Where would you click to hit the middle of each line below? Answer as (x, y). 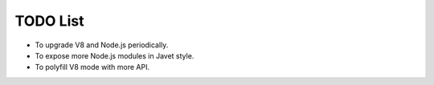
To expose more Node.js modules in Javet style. (115, 55)
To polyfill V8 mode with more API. (92, 67)
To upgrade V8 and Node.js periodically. (102, 45)
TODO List (49, 21)
